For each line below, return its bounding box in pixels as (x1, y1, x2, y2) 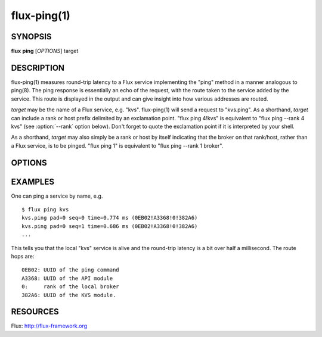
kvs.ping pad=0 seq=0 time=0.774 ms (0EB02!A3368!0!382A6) (21, 214, 198, 221)
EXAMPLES (11, 176, 55, 187)
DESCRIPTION (11, 63, 65, 73)
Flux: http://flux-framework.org (11, 322, 88, 330)
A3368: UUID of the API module (21, 274, 113, 282)
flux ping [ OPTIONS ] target (11, 48, 79, 55)
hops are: (11, 252, 35, 260)
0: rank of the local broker (21, 283, 119, 290)
